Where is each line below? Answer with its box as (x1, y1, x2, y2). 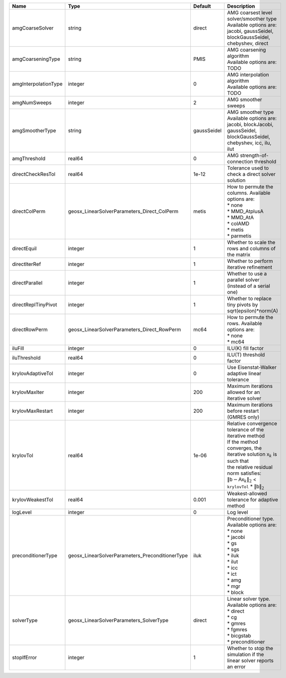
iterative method (227, 432, 265, 439)
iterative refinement (227, 264, 272, 270)
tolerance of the (227, 426, 264, 433)
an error (227, 663, 246, 670)
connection (227, 158, 254, 165)
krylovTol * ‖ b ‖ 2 (227, 483, 264, 491)
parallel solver (227, 277, 260, 283)
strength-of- (239, 152, 269, 159)
